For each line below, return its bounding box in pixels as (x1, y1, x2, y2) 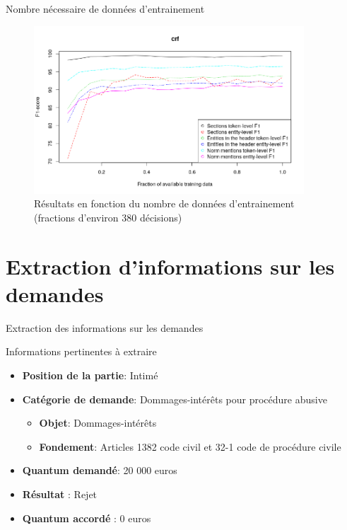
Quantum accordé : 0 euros (22, 510, 151, 525)
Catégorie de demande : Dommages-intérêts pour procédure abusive (22, 391, 327, 406)
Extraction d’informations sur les (6, 251, 335, 280)
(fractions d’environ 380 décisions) (34, 209, 182, 224)
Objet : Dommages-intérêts (39, 415, 157, 430)
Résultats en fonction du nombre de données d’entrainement (34, 196, 295, 211)
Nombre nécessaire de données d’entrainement (6, 1, 205, 16)
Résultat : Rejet (22, 486, 98, 501)
